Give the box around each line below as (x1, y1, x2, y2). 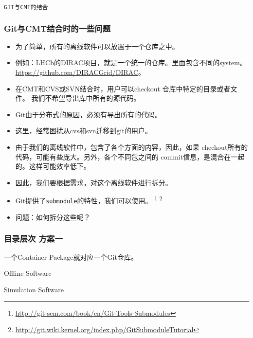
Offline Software (4, 268, 52, 278)
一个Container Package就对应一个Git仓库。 (4, 251, 138, 262)
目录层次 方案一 (4, 232, 63, 245)
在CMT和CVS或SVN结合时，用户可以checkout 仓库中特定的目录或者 (15, 83, 231, 93)
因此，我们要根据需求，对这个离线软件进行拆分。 (15, 177, 172, 187)
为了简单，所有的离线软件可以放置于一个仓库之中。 (15, 41, 179, 51)
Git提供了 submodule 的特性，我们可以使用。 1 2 (15, 194, 163, 206)
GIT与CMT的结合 (4, 4, 48, 11)
